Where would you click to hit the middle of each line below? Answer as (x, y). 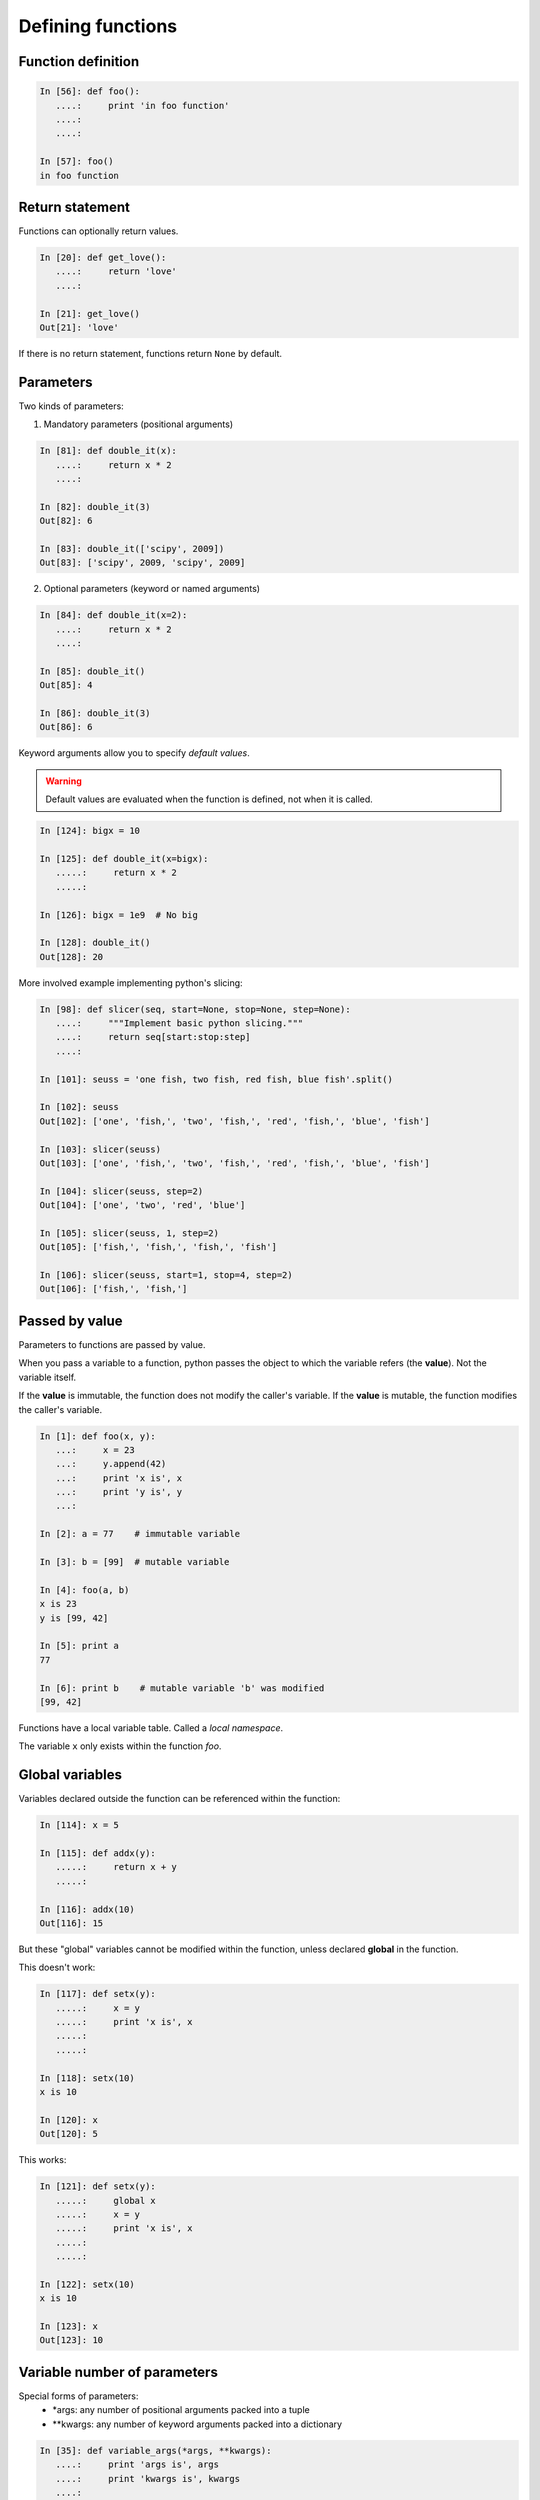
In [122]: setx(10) (87, 2284)
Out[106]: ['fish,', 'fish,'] (113, 1289)
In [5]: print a (79, 1646)
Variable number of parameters (118, 2371)
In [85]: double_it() (92, 671)
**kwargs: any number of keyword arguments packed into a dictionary (197, 2424)
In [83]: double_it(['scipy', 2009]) (132, 548)
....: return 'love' (116, 271)
